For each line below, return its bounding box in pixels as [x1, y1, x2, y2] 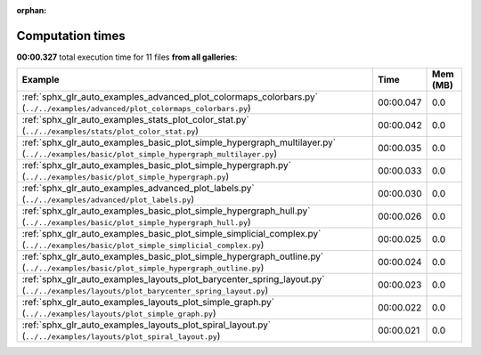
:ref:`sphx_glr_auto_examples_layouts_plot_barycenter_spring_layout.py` [21, 273, 325, 286]
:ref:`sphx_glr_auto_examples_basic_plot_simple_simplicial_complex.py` [21, 228, 322, 240]
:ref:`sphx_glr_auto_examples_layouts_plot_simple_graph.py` [21, 296, 275, 309]
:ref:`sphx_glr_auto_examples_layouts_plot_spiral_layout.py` [21, 319, 272, 331]
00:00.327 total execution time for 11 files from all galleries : [16, 52, 238, 62]
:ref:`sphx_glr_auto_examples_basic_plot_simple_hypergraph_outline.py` [21, 250, 324, 262]
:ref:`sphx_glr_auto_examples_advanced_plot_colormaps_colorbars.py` [21, 91, 318, 103]
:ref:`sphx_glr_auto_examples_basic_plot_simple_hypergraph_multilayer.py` [21, 136, 337, 149]
